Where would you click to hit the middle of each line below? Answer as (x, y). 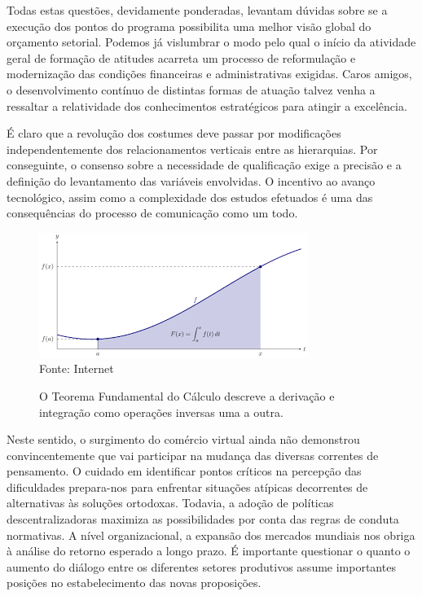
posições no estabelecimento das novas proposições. (134, 583)
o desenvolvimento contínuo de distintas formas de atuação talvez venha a (191, 89)
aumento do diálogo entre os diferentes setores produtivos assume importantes (201, 566)
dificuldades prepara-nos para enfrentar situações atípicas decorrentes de (187, 486)
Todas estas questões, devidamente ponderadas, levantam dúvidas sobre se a (197, 10)
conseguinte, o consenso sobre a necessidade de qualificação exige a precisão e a (204, 165)
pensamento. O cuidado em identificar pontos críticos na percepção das (184, 471)
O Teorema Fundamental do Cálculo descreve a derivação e (187, 395)
